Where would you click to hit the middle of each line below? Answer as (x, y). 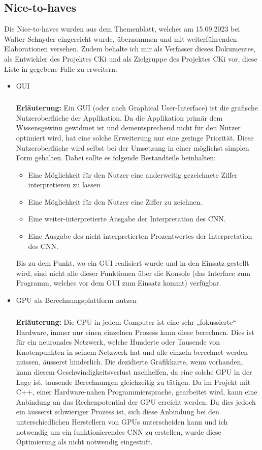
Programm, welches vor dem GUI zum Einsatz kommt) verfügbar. (119, 283)
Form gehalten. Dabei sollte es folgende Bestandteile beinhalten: (116, 158)
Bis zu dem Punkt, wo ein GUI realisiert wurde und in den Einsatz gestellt (133, 263)
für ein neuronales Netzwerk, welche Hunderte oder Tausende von (118, 342)
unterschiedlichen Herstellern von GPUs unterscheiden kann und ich (122, 421)
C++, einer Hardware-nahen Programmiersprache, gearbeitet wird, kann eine (137, 392)
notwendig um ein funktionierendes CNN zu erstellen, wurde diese (119, 431)
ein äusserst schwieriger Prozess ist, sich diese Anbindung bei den (118, 412)
